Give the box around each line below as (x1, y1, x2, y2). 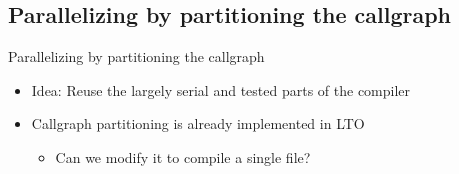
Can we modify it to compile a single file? (55, 146, 311, 167)
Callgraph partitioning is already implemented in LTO (31, 113, 365, 134)
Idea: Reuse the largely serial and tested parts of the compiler (31, 79, 411, 100)
